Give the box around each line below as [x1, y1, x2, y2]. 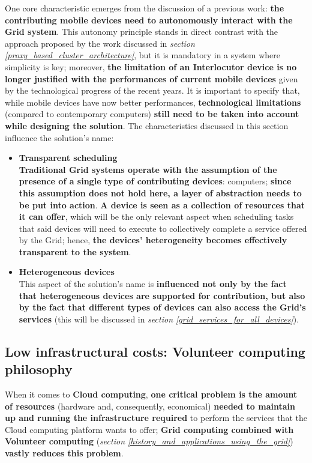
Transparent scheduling [19, 151, 118, 164]
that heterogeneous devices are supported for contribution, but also [19, 289, 305, 301]
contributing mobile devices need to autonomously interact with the [5, 13, 293, 26]
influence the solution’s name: [5, 131, 114, 144]
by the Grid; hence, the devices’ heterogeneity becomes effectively [19, 234, 287, 246]
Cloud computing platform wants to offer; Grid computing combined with [5, 423, 294, 435]
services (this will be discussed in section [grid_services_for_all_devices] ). [19, 312, 299, 325]
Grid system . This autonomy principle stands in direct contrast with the [5, 25, 278, 38]
